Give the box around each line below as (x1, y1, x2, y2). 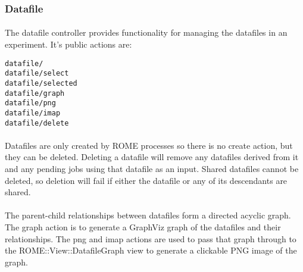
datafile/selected (5, 79, 77, 87)
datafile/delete (5, 118, 69, 127)
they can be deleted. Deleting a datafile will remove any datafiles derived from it (5, 151, 299, 163)
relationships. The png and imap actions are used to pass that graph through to (5, 232, 296, 245)
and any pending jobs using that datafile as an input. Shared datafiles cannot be (5, 162, 299, 174)
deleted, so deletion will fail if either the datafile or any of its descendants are (5, 174, 288, 186)
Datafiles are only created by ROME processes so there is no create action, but (5, 139, 293, 151)
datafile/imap (5, 108, 61, 117)
